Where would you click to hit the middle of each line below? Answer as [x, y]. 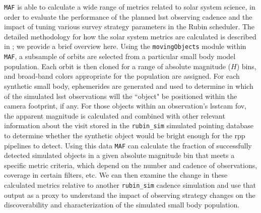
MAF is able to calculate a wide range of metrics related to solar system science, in [130, 7]
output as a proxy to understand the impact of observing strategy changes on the [130, 195]
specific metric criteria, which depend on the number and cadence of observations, [131, 165]
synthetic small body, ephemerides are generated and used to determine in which [129, 86]
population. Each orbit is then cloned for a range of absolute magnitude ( [118, 66]
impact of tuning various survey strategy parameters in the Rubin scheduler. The [129, 26]
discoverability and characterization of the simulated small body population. [122, 205]
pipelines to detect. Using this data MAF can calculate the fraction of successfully [128, 145]
